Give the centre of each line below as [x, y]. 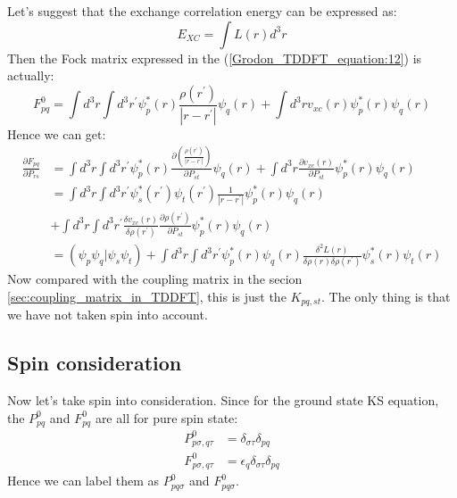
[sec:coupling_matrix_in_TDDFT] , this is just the [147, 296]
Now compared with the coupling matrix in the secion [155, 279]
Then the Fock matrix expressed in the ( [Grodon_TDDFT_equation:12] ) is [215, 58]
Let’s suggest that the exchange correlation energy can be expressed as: [202, 11]
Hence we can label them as [83, 481]
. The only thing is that [386, 296]
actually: [31, 75]
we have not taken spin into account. [108, 315]
